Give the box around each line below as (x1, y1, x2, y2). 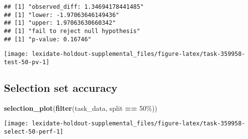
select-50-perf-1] (4, 128, 63, 136)
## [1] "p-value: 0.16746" (4, 35, 91, 43)
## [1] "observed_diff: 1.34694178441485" (4, 3, 144, 10)
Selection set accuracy (4, 80, 118, 95)
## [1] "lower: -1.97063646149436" (4, 11, 120, 18)
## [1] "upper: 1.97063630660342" (4, 19, 116, 27)
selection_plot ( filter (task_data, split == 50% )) (4, 103, 158, 113)
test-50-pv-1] (4, 58, 50, 66)
